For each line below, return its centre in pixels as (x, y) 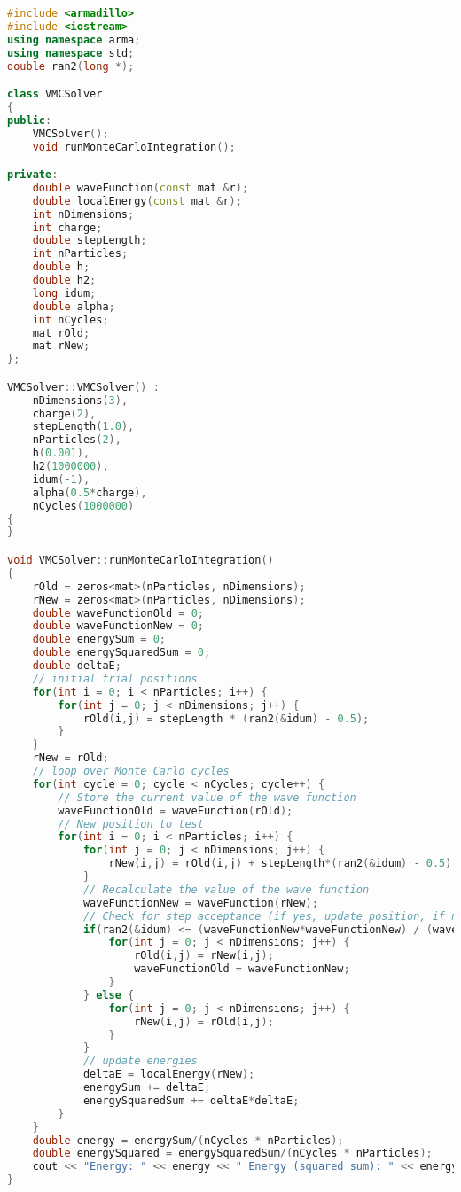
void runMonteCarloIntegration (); (134, 147)
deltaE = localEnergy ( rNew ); (169, 1075)
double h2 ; (64, 280)
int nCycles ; (70, 319)
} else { (109, 995)
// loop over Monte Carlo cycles (131, 771)
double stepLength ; (90, 241)
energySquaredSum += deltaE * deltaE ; (191, 1100)
